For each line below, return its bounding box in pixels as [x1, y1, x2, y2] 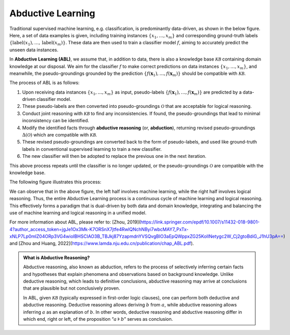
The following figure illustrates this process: [9, 179, 101, 185]
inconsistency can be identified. [22, 118, 89, 124]
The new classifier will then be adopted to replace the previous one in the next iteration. [22, 153, 206, 159]
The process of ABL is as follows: [9, 79, 80, 86]
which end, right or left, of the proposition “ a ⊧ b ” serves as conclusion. [23, 316, 173, 322]
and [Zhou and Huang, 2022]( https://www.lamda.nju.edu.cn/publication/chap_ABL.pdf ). [9, 240, 194, 246]
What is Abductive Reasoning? [23, 255, 90, 261]
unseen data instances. [9, 46, 59, 53]
